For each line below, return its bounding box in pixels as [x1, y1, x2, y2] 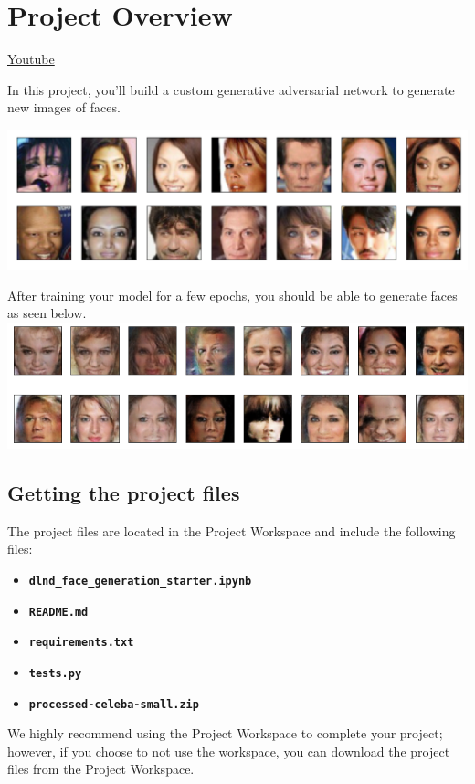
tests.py [28, 666, 82, 680]
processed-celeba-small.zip [28, 697, 199, 711]
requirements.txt [28, 636, 134, 650]
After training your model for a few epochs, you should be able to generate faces [7, 285, 458, 304]
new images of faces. [7, 98, 121, 117]
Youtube [7, 49, 55, 69]
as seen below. [7, 303, 87, 323]
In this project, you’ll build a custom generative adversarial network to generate [7, 79, 455, 99]
